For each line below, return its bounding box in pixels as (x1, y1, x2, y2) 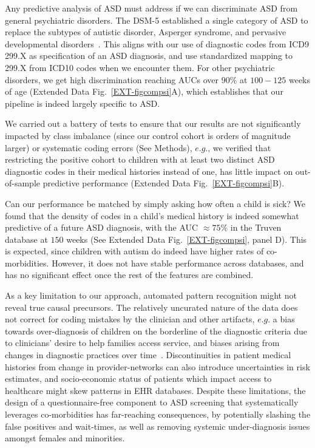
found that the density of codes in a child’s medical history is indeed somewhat (5, 209, 299, 222)
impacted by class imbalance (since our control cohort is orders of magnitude (5, 129, 291, 141)
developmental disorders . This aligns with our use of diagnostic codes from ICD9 (5, 37, 310, 50)
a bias (273, 313, 295, 325)
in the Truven (230, 221, 282, 234)
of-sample (5, 177, 41, 189)
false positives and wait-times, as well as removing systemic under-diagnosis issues (5, 419, 310, 432)
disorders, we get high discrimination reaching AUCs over (5, 73, 219, 86)
